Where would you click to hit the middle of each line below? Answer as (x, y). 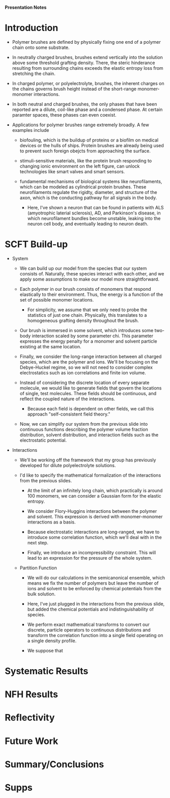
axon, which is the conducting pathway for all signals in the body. (88, 198)
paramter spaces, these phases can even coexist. (64, 115)
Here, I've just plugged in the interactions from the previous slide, (96, 603)
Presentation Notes (26, 7)
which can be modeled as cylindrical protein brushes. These (83, 187)
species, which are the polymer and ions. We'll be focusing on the (89, 362)
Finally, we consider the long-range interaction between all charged (91, 356)
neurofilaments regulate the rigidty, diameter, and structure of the (88, 192)
